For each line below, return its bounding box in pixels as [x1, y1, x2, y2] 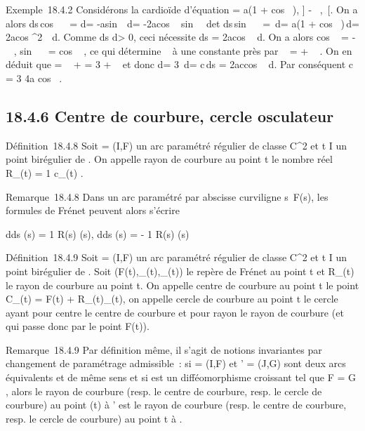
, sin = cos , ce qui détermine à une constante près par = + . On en [13, 43, 352, 58]
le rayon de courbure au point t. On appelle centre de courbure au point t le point [6, 277, 359, 292]
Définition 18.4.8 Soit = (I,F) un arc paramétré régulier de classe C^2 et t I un [6, 138, 347, 152]
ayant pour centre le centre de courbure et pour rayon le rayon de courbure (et [6, 305, 344, 319]
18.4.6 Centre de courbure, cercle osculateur [6, 105, 334, 126]
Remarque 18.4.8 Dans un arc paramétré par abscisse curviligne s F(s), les [6, 189, 328, 204]
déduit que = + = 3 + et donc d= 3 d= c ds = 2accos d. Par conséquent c [6, 57, 354, 72]
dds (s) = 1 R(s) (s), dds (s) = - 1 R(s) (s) [6, 226, 190, 241]
